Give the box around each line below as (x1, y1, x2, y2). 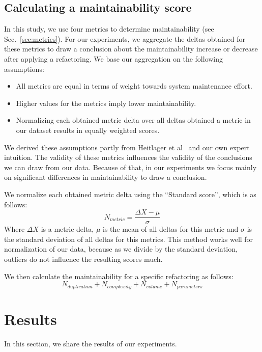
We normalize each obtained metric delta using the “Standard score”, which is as (4, 188, 256, 199)
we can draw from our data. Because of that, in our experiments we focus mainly (4, 161, 257, 172)
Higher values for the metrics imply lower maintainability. (16, 97, 196, 108)
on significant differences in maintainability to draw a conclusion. (4, 172, 207, 182)
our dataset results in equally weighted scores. (16, 124, 160, 135)
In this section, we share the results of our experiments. (4, 338, 177, 348)
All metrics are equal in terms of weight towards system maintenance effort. (16, 80, 252, 91)
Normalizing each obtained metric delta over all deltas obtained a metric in (16, 115, 251, 125)
